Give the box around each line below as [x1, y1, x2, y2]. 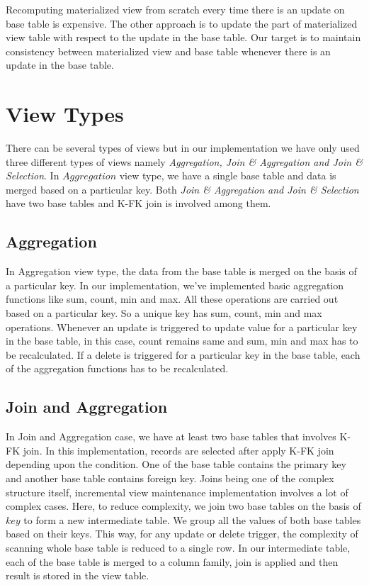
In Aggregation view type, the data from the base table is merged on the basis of [6, 264, 357, 279]
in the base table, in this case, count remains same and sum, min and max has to [6, 333, 358, 348]
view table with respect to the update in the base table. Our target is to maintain [6, 30, 361, 45]
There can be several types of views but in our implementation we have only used [6, 140, 360, 155]
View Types [6, 99, 124, 128]
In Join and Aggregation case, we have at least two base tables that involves [6, 429, 336, 444]
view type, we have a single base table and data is [119, 168, 336, 183]
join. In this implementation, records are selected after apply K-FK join [23, 442, 334, 457]
